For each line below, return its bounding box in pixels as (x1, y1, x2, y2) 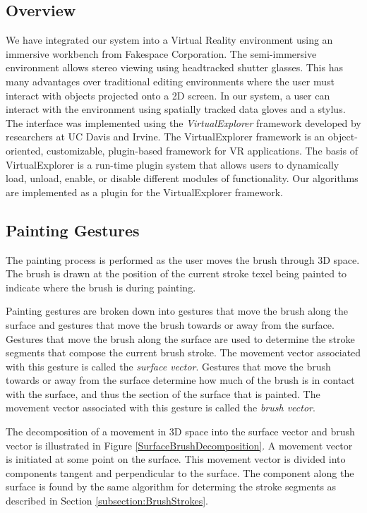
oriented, (6, 143, 44, 157)
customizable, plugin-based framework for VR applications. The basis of (46, 143, 358, 157)
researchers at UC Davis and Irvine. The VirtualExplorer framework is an (6, 129, 325, 144)
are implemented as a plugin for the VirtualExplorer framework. (6, 184, 283, 199)
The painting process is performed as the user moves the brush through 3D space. (6, 252, 360, 267)
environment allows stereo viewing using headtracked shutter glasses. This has (6, 60, 343, 75)
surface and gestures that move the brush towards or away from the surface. (6, 317, 335, 332)
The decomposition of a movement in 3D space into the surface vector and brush (6, 424, 355, 439)
